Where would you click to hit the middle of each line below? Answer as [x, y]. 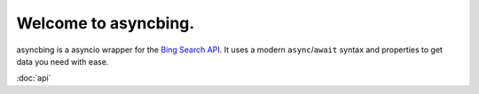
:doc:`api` [34, 78]
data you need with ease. [63, 61]
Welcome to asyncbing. [106, 23]
